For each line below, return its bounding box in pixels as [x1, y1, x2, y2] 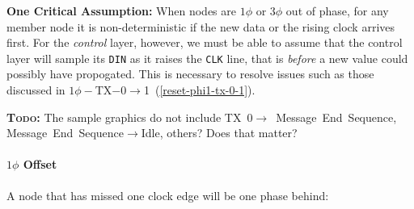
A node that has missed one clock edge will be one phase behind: [6, 186, 329, 203]
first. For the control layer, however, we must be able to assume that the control [6, 34, 403, 51]
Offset [23, 156, 57, 173]
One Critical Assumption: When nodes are [6, 2, 236, 19]
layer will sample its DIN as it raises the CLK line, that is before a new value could [6, 49, 408, 66]
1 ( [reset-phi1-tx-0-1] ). [143, 82, 256, 98]
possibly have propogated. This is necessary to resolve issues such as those [6, 65, 374, 82]
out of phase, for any [285, 2, 389, 19]
